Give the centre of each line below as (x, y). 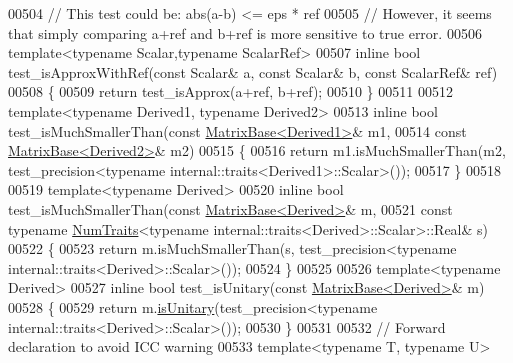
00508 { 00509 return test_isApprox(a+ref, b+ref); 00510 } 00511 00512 (230, 91)
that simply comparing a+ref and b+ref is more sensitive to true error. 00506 (245, 32)
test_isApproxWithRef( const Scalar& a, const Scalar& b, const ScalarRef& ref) (253, 71)
